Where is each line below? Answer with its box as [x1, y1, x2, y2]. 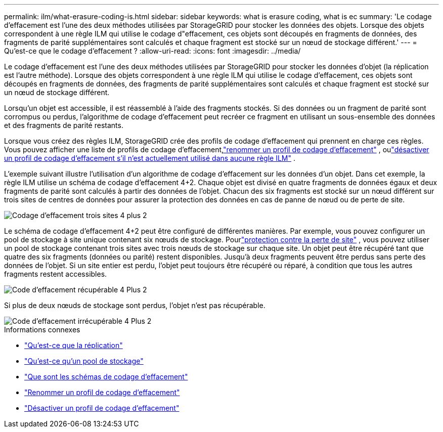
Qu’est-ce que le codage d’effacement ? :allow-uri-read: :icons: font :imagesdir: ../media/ [4, 47, 301, 55]
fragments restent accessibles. [4, 270, 107, 278]
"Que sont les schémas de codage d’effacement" [24, 372, 188, 381]
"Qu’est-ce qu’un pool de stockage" [24, 357, 144, 365]
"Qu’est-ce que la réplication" [24, 341, 123, 350]
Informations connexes [4, 325, 80, 334]
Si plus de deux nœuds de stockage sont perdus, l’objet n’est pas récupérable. [4, 301, 265, 310]
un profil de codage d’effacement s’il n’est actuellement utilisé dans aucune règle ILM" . [4, 154, 296, 162]
